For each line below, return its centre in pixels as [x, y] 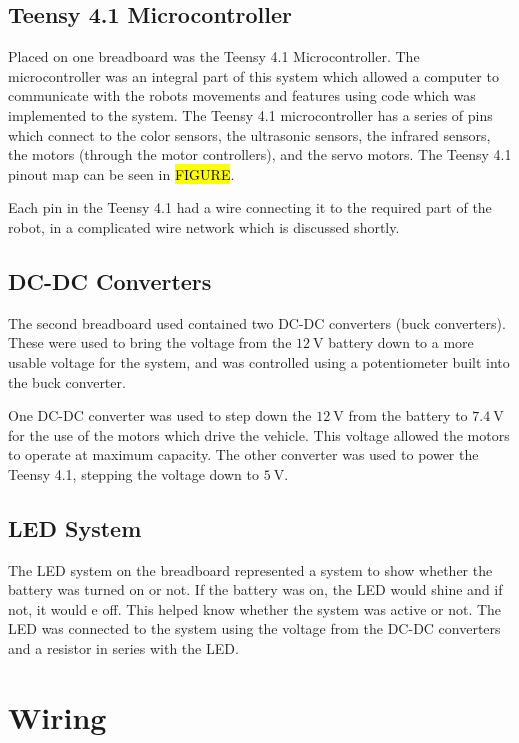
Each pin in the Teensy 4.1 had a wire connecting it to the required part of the [250, 207]
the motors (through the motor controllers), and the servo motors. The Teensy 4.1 [260, 154]
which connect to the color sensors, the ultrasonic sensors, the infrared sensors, [249, 134]
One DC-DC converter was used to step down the [160, 415]
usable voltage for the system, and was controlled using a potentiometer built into [259, 361]
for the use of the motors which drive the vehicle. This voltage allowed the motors [259, 434]
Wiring [57, 716]
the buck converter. [67, 381]
